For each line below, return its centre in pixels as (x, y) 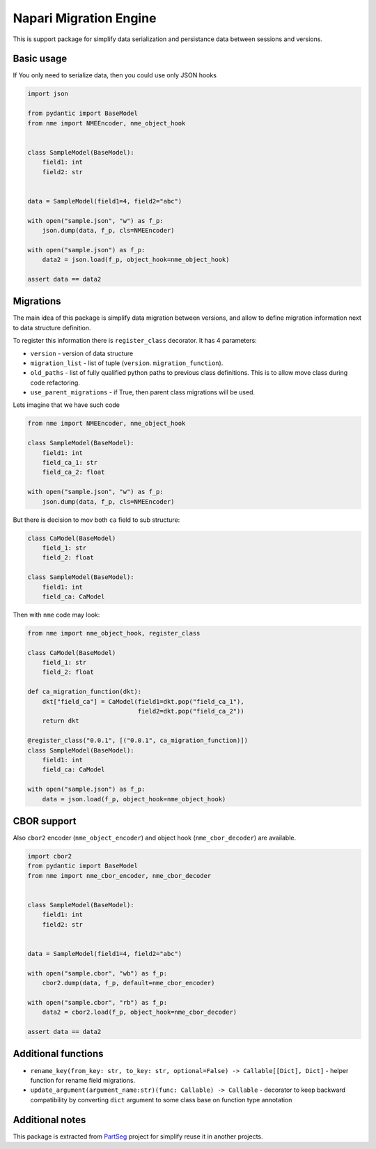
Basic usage (40, 59)
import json (48, 94)
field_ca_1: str (70, 463)
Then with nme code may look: (56, 615)
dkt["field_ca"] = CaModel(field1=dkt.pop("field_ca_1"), (143, 701)
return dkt (61, 721)
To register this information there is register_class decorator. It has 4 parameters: (135, 341)
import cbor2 (50, 856)
